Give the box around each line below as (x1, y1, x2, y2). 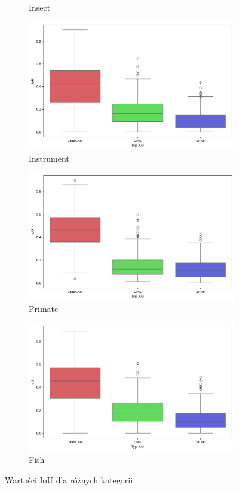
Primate (29, 303, 59, 315)
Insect (29, 1, 51, 13)
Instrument (29, 152, 69, 164)
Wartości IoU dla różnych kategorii (5, 473, 133, 486)
